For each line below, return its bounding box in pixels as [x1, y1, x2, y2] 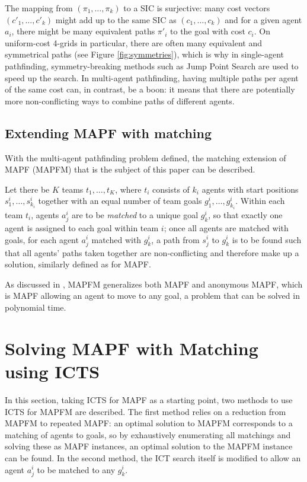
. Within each [235, 194, 285, 207]
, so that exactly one [208, 208, 283, 221]
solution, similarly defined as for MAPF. [5, 258, 151, 270]
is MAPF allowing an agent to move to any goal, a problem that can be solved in [5, 289, 300, 302]
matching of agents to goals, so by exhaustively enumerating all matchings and [5, 428, 291, 440]
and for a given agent [225, 13, 302, 25]
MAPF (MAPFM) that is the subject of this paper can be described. [5, 163, 255, 175]
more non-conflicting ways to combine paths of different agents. [5, 94, 235, 107]
